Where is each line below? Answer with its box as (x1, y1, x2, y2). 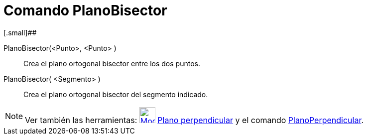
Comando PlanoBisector (3, 2, 167, 19)
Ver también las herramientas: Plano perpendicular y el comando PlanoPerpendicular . (25, 115, 364, 125)
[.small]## (3, 28, 37, 37)
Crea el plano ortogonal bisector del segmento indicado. (23, 90, 208, 99)
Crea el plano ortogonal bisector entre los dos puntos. (23, 59, 200, 68)
